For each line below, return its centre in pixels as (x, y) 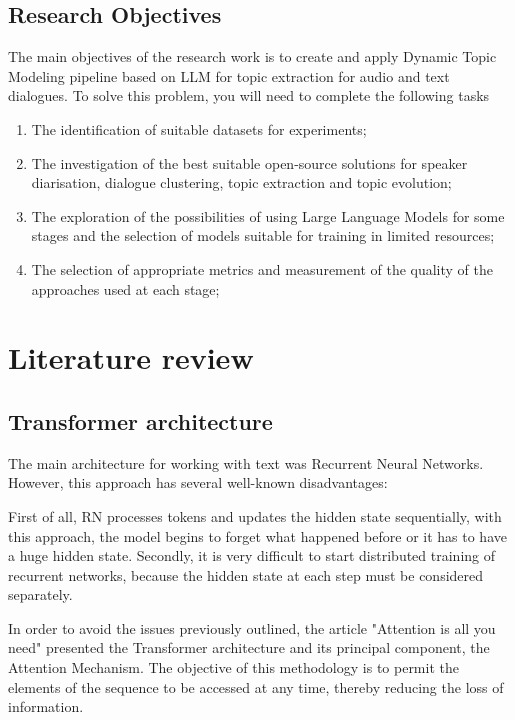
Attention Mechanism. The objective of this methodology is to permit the (233, 667)
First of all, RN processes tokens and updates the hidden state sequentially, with (255, 515)
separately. (40, 594)
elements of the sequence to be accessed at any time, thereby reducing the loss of (256, 686)
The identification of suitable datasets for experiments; (199, 128)
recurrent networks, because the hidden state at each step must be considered (246, 574)
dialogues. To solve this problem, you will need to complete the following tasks (249, 95)
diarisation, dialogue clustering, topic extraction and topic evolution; (241, 182)
